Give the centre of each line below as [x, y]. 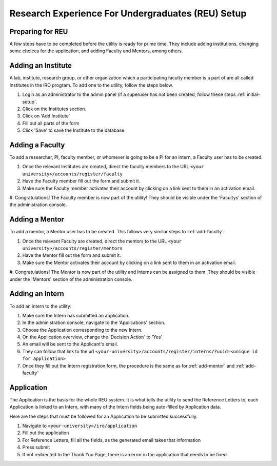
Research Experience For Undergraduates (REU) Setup [128, 13]
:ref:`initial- [248, 94]
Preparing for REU [39, 32]
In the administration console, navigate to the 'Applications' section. [94, 322]
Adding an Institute [41, 66]
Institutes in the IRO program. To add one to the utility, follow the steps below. [91, 85]
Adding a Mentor [37, 220]
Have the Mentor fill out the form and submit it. [72, 255]
